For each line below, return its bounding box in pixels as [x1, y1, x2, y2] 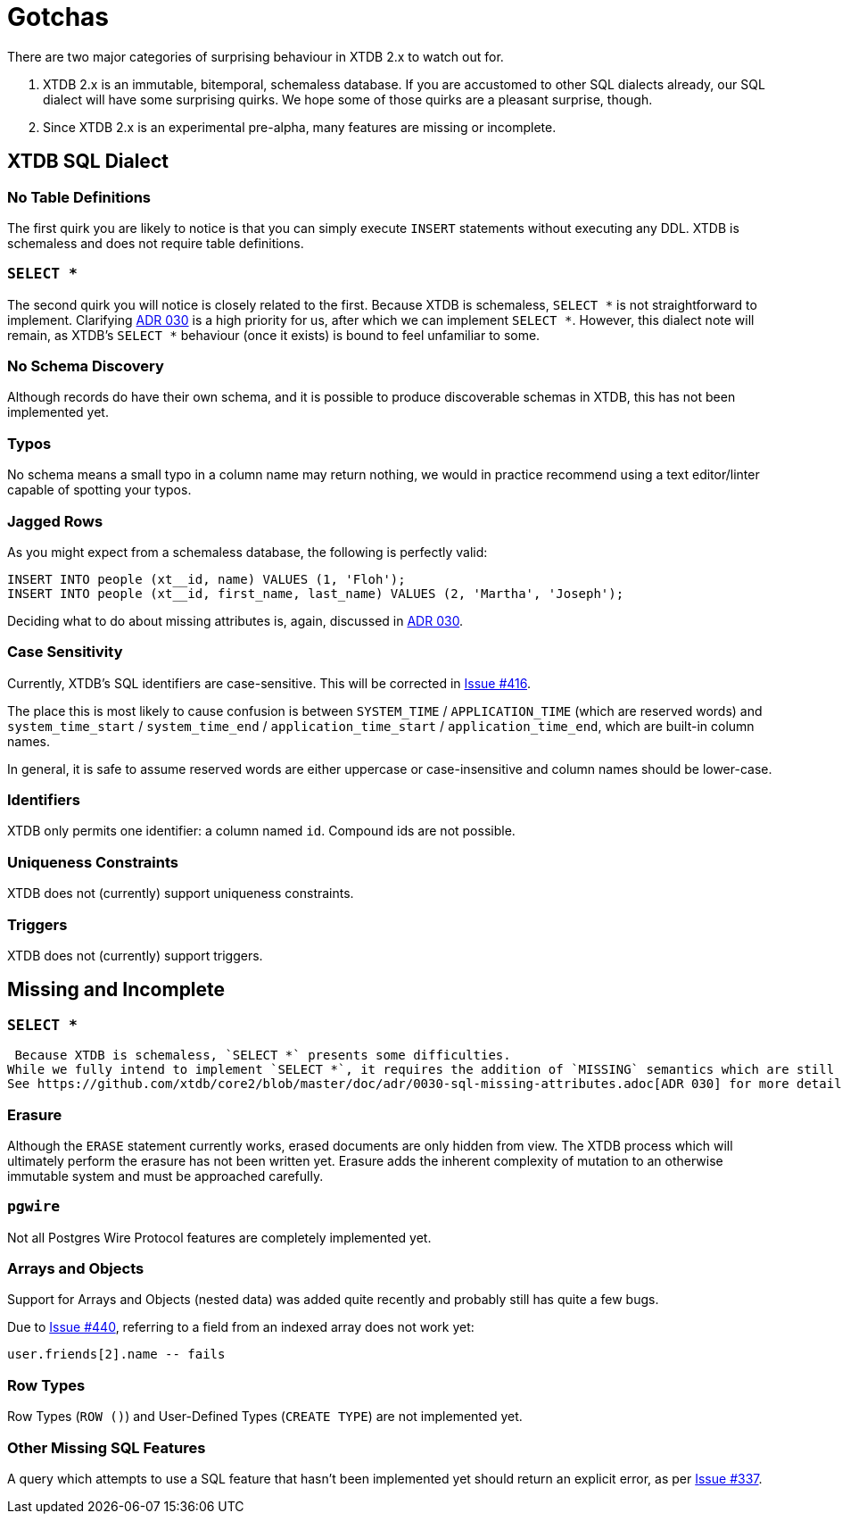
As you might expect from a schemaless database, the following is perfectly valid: [7, 544, 488, 560]
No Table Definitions [7, 187, 152, 206]
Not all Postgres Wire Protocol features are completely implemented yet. [7, 1229, 432, 1245]
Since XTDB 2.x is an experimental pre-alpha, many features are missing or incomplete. [43, 119, 557, 135]
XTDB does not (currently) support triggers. [7, 947, 263, 963]
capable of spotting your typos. [7, 482, 192, 498]
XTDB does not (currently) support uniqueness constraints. [7, 885, 354, 902]
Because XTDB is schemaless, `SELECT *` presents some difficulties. [14, 1048, 511, 1063]
